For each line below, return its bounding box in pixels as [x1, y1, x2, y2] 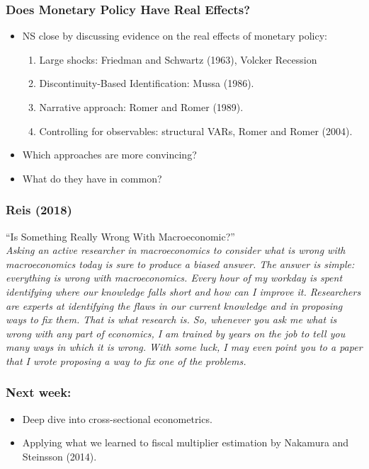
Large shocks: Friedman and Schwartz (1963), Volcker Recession [39, 52, 317, 66]
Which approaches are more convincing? [22, 147, 197, 162]
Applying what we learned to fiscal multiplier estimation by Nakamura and [22, 435, 349, 450]
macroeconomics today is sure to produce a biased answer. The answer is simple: [6, 256, 355, 271]
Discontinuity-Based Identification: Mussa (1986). [39, 76, 254, 91]
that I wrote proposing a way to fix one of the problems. [6, 353, 246, 368]
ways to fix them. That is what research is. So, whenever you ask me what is [6, 312, 337, 327]
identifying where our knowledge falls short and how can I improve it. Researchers [6, 284, 361, 299]
